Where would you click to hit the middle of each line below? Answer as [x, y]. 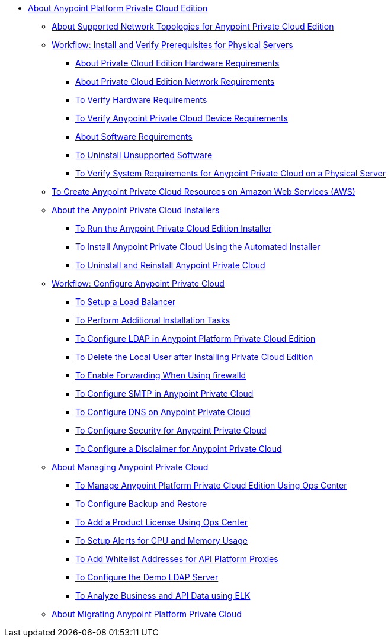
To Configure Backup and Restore [141, 504]
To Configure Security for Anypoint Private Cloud [171, 430]
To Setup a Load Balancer [126, 302]
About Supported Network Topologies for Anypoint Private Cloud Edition [193, 26]
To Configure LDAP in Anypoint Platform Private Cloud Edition [195, 338]
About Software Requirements [134, 137]
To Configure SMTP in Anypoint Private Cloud [164, 394]
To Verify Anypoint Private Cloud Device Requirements [182, 118]
